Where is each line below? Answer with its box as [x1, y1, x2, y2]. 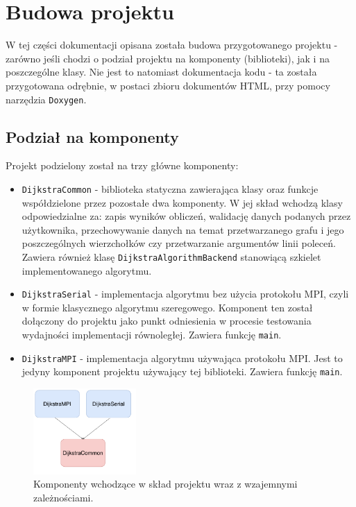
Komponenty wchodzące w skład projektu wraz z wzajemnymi [33, 476, 298, 491]
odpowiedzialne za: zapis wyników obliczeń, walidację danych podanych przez [22, 209, 351, 223]
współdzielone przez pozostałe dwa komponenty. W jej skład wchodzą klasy [22, 195, 343, 209]
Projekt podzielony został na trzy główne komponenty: [6, 158, 239, 173]
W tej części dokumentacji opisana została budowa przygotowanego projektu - [6, 37, 338, 52]
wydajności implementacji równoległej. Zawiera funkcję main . [22, 327, 282, 342]
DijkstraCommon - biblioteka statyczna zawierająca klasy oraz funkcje [22, 181, 319, 196]
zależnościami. [33, 490, 94, 504]
